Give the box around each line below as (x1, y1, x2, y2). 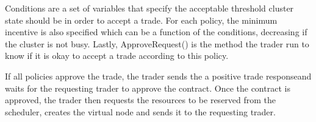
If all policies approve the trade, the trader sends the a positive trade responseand (5, 69, 312, 82)
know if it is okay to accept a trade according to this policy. (5, 49, 229, 62)
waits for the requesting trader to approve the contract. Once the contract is (5, 81, 290, 94)
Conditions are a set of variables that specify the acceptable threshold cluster (5, 2, 294, 14)
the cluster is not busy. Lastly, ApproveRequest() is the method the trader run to (5, 37, 309, 50)
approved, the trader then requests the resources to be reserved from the (5, 93, 276, 106)
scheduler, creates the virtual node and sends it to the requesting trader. (5, 105, 276, 118)
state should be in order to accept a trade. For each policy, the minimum (5, 13, 278, 26)
